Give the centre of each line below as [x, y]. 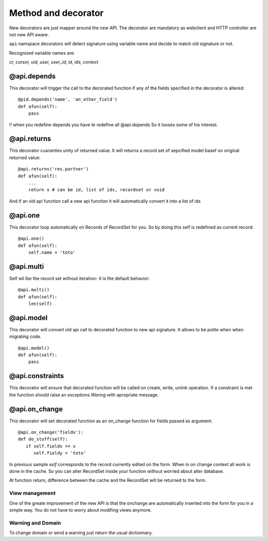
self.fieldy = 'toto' [60, 453]
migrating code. [25, 337]
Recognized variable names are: [42, 53]
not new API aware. [29, 34]
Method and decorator [56, 13]
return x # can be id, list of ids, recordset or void [96, 190]
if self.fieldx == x [51, 446]
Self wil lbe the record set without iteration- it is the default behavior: [79, 278]
